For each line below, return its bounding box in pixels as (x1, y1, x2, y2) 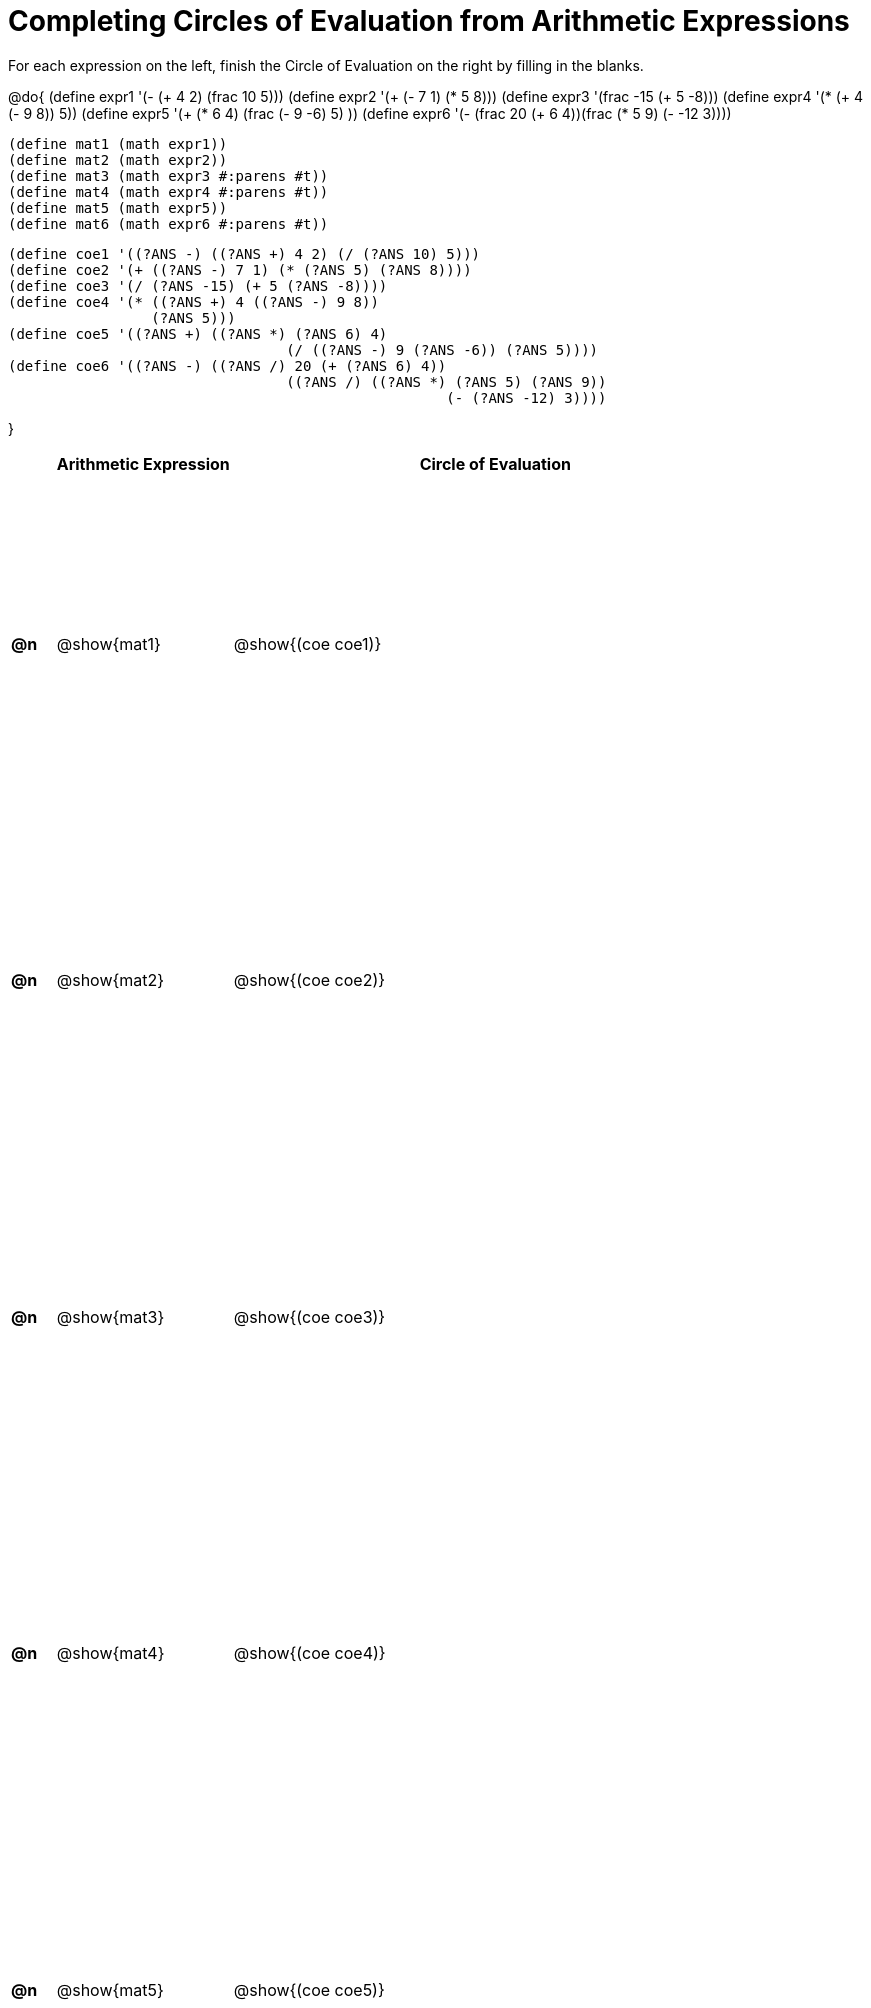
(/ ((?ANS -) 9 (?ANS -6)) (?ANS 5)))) (286, 341, 599, 358)
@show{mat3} (56, 1306, 165, 1327)
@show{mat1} (56, 633, 161, 654)
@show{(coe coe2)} (233, 970, 386, 991)
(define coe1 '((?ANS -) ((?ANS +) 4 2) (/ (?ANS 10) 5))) (8, 245, 481, 262)
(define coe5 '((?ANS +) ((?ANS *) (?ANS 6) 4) (8, 325, 388, 342)
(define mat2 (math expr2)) (8, 151, 228, 168)
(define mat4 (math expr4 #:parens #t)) (8, 183, 329, 200)
